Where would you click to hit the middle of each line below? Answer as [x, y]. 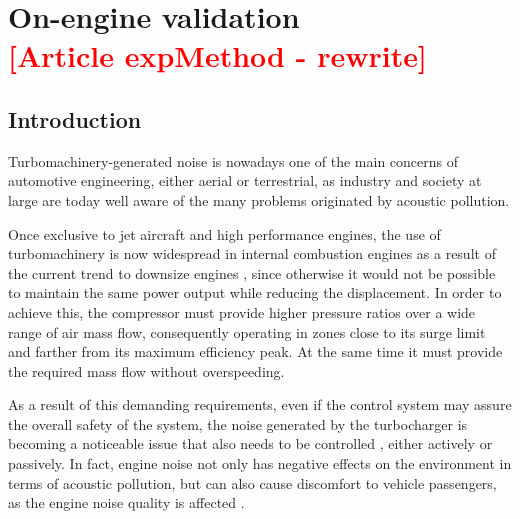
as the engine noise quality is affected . [126, 502]
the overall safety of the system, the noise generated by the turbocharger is [238, 423]
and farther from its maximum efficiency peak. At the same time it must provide [255, 351]
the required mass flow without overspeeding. [146, 370]
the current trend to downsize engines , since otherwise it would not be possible [252, 272]
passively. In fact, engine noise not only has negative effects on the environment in [260, 463]
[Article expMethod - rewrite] [217, 55]
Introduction [75, 118]
